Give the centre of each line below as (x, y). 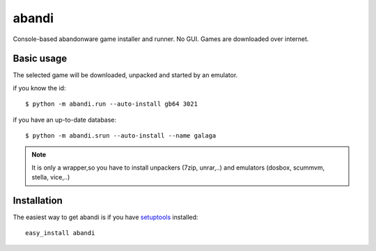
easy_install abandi (60, 233)
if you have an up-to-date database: (65, 120)
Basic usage (40, 59)
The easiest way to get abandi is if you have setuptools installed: (105, 217)
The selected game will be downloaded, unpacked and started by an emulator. (125, 75)
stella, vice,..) (51, 177)
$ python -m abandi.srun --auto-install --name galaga (121, 136)
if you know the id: (39, 88)
